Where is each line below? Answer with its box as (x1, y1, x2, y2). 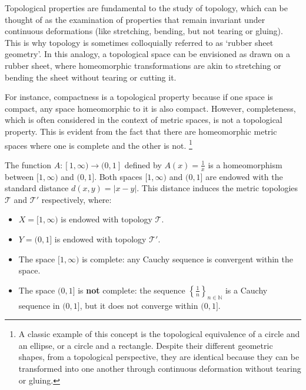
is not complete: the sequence (78, 284, 185, 296)
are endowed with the (205, 170, 283, 182)
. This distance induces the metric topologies (137, 182, 298, 194)
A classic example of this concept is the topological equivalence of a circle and (18, 328, 300, 340)
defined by (124, 158, 162, 171)
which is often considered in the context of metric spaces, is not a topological (5, 114, 282, 126)
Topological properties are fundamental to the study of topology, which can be (5, 2, 288, 14)
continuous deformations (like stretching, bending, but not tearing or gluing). (5, 25, 283, 37)
